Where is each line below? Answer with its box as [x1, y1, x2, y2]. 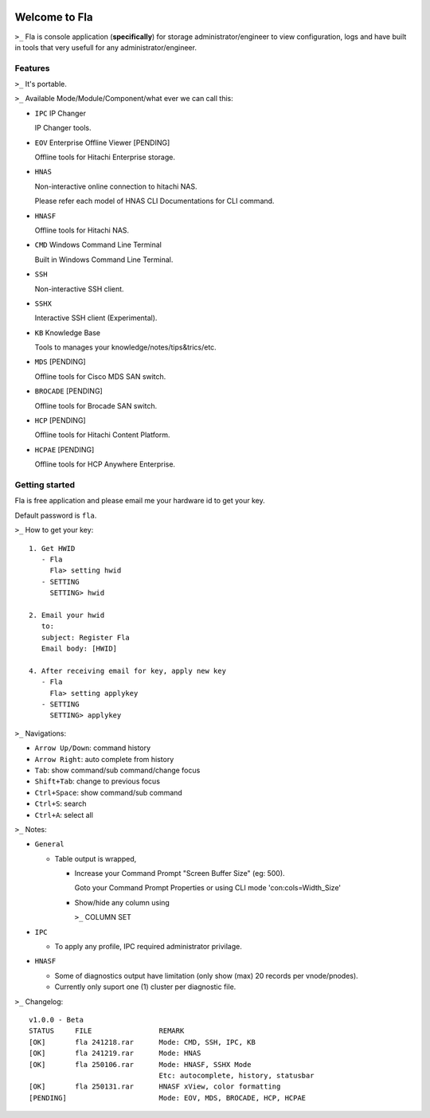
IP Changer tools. [34, 123, 92, 133]
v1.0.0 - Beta [29, 1015, 84, 1024]
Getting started [14, 479, 76, 490]
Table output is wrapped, [54, 854, 137, 863]
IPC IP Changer [34, 108, 87, 118]
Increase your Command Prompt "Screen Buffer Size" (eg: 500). [74, 869, 286, 878]
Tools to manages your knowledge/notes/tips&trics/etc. [34, 342, 217, 352]
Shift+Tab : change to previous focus [34, 776, 161, 786]
